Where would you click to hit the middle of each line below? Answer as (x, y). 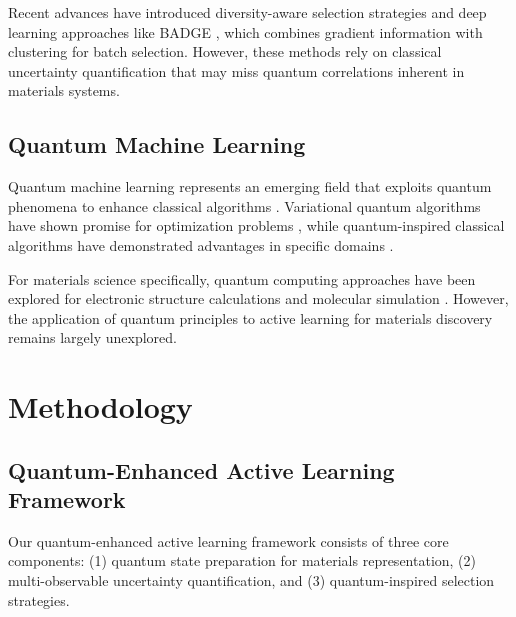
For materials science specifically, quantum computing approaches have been (242, 278)
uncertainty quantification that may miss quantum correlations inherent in (236, 70)
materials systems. (64, 90)
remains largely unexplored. (92, 337)
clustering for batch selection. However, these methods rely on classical (225, 51)
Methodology (100, 406)
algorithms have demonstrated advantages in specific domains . (201, 244)
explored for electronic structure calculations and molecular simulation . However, (258, 298)
